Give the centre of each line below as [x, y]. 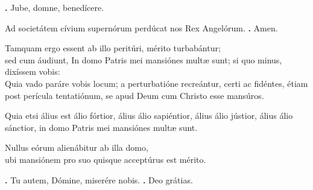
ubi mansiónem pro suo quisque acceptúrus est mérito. [106, 159]
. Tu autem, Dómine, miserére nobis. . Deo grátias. [99, 179]
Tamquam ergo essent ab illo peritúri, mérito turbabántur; [113, 48]
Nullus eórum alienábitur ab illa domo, [77, 147]
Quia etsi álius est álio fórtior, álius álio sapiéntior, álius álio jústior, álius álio [149, 116]
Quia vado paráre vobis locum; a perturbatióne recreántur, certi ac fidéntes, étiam [156, 83]
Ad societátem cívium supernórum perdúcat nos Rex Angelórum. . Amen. [141, 27]
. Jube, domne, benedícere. [55, 7]
